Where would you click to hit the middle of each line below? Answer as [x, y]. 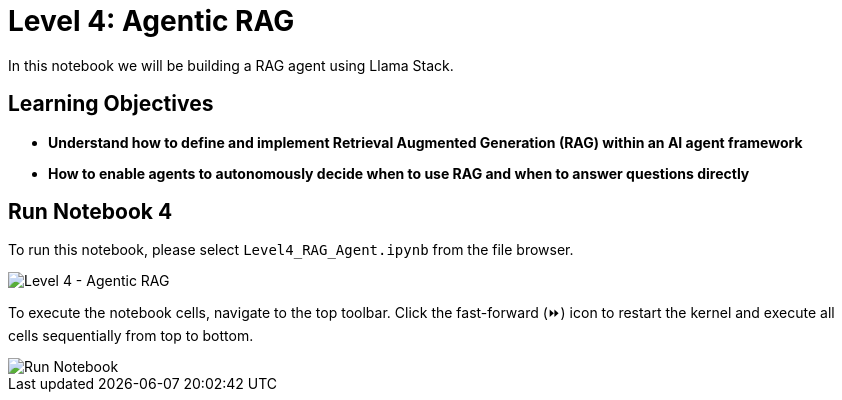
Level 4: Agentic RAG [151, 21]
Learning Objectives [111, 104]
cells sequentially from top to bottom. [131, 336]
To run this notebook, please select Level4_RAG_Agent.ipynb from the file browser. [291, 250]
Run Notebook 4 [90, 212]
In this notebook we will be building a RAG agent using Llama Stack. [231, 65]
